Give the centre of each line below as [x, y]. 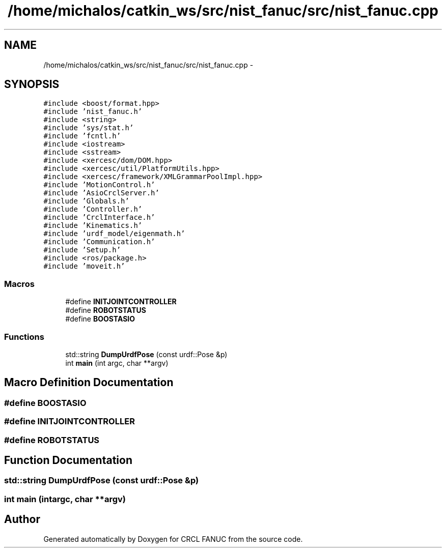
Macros [19, 284]
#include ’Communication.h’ [99, 242]
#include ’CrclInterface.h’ [99, 217]
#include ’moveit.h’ [84, 266]
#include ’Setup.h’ [82, 250]
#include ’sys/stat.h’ [89, 128]
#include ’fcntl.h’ [82, 136]
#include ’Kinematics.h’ [93, 226]
